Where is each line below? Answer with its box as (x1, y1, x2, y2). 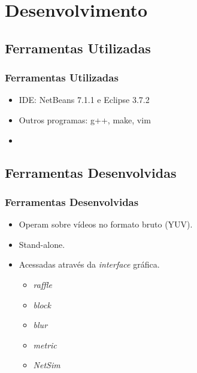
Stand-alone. (19, 238, 65, 250)
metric (33, 338, 57, 351)
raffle (33, 278, 52, 290)
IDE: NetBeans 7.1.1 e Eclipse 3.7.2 (19, 93, 150, 106)
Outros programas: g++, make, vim (19, 113, 151, 126)
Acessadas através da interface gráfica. (19, 258, 160, 271)
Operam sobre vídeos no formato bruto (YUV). (19, 218, 193, 231)
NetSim (33, 359, 60, 371)
